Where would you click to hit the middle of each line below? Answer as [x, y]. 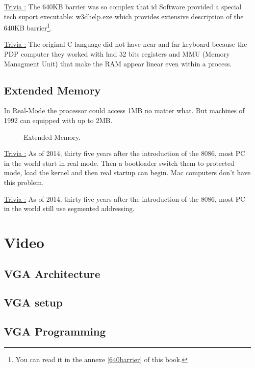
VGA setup [33, 302]
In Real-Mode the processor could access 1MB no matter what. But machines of [124, 110]
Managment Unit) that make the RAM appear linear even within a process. [118, 63]
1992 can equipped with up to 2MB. [58, 120]
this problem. [24, 182]
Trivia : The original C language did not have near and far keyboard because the [126, 44]
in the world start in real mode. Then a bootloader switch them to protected [119, 163]
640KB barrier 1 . [28, 27]
